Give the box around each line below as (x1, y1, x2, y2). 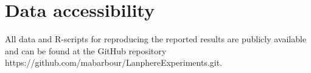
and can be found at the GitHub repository (5, 44, 167, 57)
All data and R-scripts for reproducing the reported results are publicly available (5, 33, 307, 45)
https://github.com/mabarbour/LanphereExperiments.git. (5, 56, 222, 69)
